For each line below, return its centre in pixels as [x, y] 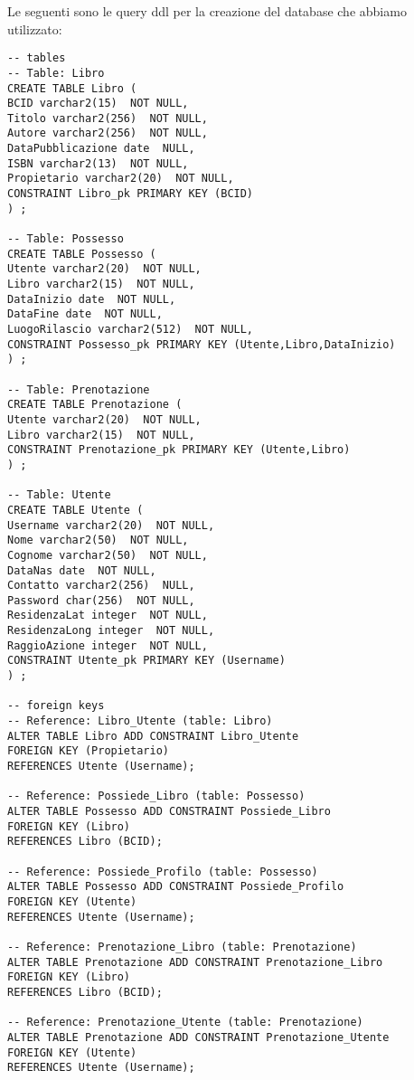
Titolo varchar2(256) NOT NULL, [108, 118]
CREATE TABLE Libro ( [72, 88]
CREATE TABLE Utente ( [75, 510]
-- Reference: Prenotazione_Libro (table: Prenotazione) [182, 947]
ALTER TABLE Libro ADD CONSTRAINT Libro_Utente [153, 736]
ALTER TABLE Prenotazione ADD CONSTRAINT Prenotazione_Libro [195, 962]
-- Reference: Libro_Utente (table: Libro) [140, 721]
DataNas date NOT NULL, [82, 570]
